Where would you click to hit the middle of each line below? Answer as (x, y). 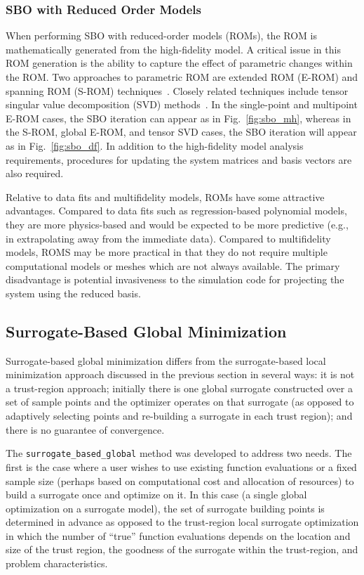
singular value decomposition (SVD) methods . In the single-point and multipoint (182, 104)
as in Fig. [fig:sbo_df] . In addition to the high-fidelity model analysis (155, 145)
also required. (35, 173)
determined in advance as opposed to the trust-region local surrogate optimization (182, 522)
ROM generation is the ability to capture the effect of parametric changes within (179, 63)
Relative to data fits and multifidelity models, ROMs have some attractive (165, 196)
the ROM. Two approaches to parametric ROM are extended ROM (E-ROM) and (182, 77)
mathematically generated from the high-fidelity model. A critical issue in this (173, 49)
